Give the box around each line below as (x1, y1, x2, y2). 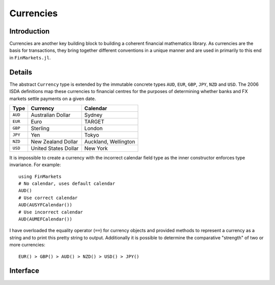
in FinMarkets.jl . (9, 54, 51, 60)
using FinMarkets (18, 173, 62, 179)
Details (9, 68, 33, 76)
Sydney (84, 111, 103, 118)
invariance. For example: (9, 162, 61, 168)
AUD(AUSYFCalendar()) (18, 202, 72, 208)
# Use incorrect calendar (18, 209, 84, 215)
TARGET (84, 118, 104, 125)
